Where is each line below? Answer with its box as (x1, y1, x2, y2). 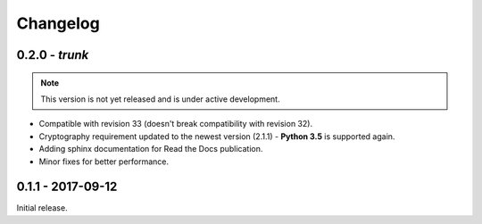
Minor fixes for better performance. (38, 156, 170, 167)
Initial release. (16, 203, 68, 213)
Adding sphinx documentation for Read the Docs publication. (38, 144, 263, 154)
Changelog (16, 13, 100, 33)
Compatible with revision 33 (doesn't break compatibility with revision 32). (38, 119, 312, 129)
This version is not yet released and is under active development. (40, 94, 280, 104)
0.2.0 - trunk (16, 47, 89, 62)
